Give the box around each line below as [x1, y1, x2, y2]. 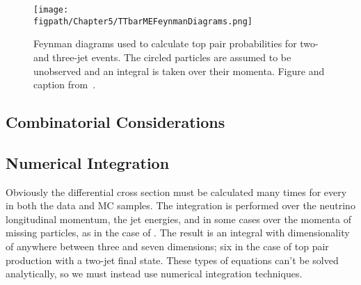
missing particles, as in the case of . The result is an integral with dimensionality [6, 225, 350, 240]
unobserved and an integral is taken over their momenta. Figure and [33, 63, 325, 78]
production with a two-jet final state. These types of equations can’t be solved [6, 252, 339, 267]
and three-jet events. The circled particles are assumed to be [33, 49, 291, 64]
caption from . [33, 77, 96, 92]
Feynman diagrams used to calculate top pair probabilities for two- [33, 36, 319, 51]
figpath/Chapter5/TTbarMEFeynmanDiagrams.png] [33, 16, 252, 26]
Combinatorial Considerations [6, 111, 225, 133]
